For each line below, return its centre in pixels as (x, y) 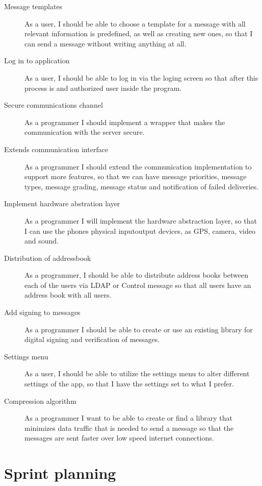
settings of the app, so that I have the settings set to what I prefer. (129, 384)
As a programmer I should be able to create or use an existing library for (139, 329)
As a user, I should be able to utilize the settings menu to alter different (137, 373)
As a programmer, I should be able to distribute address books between (136, 275)
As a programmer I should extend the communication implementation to (138, 166)
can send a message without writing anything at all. (106, 43)
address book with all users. (68, 295)
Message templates (33, 6)
